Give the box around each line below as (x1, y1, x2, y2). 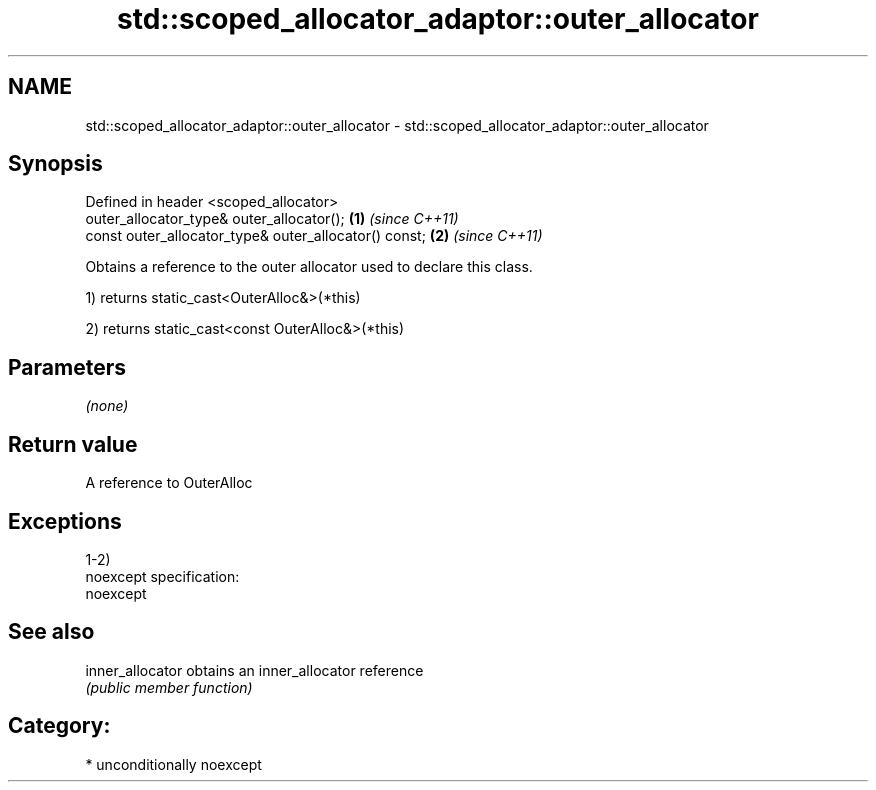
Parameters (8, 354, 126, 380)
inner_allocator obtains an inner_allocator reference (85, 661, 424, 679)
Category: (8, 713, 111, 739)
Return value (8, 431, 138, 457)
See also (8, 619, 95, 645)
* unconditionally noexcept (85, 755, 262, 773)
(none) (85, 397, 129, 415)
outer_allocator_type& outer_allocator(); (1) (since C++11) (85, 210, 459, 228)
